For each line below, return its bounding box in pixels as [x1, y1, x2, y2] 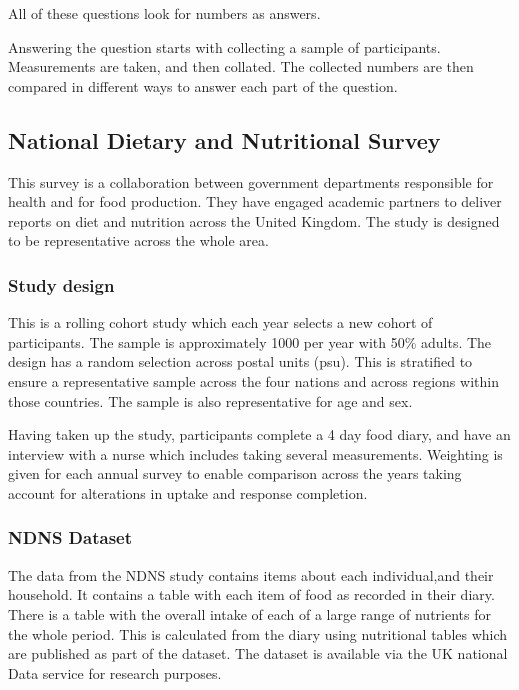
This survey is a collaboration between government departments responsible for [8, 171, 494, 192]
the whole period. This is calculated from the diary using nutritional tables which [8, 623, 508, 644]
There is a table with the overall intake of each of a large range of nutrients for [8, 603, 491, 624]
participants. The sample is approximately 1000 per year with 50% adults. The [8, 331, 492, 352]
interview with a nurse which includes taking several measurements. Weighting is [8, 443, 503, 464]
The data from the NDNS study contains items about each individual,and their [8, 564, 494, 585]
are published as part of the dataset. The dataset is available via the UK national [8, 643, 508, 664]
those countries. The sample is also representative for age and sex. [8, 390, 413, 411]
